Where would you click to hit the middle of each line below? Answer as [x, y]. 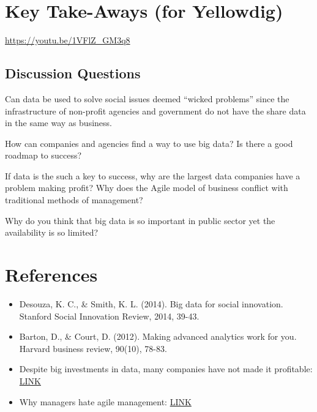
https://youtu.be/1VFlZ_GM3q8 [68, 40]
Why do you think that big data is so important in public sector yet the [140, 220]
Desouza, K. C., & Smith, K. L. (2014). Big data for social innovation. [151, 303]
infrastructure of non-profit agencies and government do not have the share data [155, 110]
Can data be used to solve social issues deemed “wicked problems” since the [147, 98]
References [51, 275]
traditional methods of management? [74, 200]
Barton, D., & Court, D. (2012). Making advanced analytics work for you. [158, 336]
